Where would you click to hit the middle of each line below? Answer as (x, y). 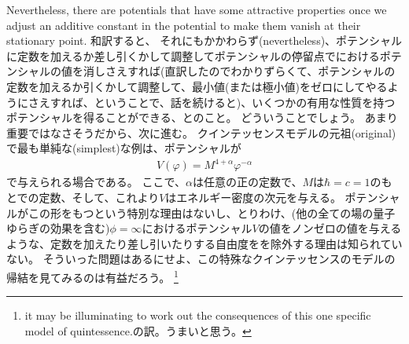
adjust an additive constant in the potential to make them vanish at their (184, 25)
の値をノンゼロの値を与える (330, 228)
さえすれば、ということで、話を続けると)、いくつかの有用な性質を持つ (212, 102)
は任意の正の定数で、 (247, 182)
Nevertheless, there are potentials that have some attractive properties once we (197, 9)
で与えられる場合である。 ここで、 (96, 182)
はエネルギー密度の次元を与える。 (253, 198)
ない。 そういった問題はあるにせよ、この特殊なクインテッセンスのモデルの (201, 259)
